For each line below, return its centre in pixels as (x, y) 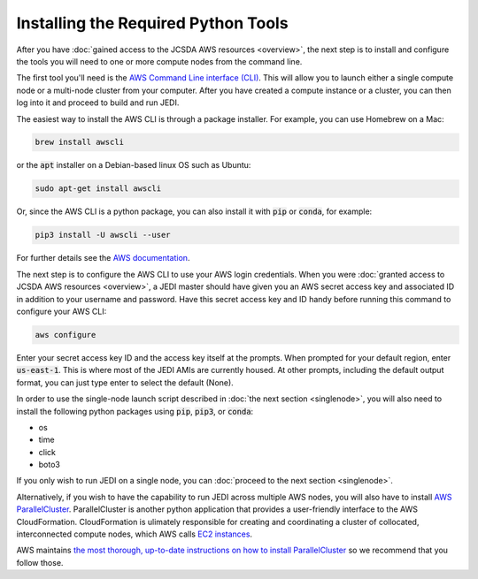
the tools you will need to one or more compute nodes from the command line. (159, 61)
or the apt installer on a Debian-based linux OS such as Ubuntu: (134, 165)
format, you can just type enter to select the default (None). (125, 382)
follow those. (40, 562)
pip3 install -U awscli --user (103, 235)
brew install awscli (79, 142)
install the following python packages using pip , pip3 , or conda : (135, 411)
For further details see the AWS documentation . (103, 258)
